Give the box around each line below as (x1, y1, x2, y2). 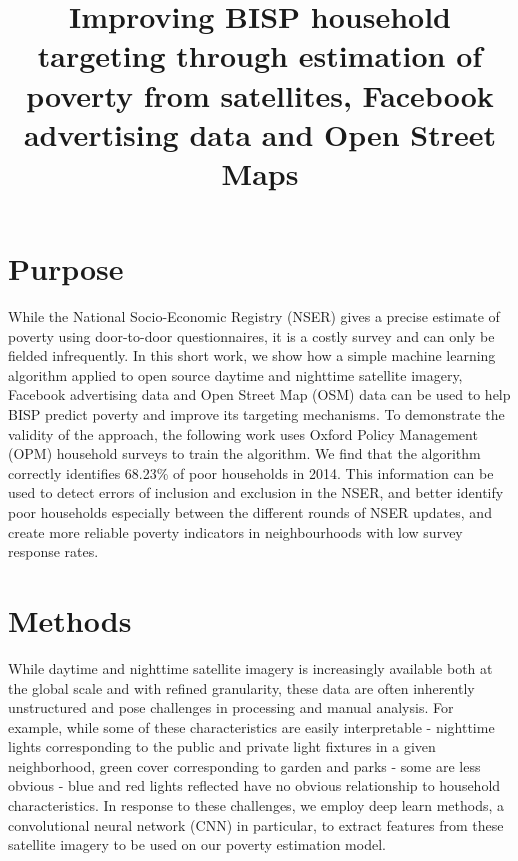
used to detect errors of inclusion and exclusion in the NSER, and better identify (8, 482, 504, 503)
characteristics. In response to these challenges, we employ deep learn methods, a (8, 795, 505, 816)
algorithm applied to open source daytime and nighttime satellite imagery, (8, 364, 463, 385)
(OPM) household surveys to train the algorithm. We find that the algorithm (8, 443, 481, 464)
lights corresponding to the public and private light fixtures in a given (8, 736, 436, 757)
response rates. (8, 541, 99, 562)
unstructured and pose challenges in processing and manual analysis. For (8, 697, 454, 718)
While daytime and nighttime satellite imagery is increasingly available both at (8, 657, 493, 678)
